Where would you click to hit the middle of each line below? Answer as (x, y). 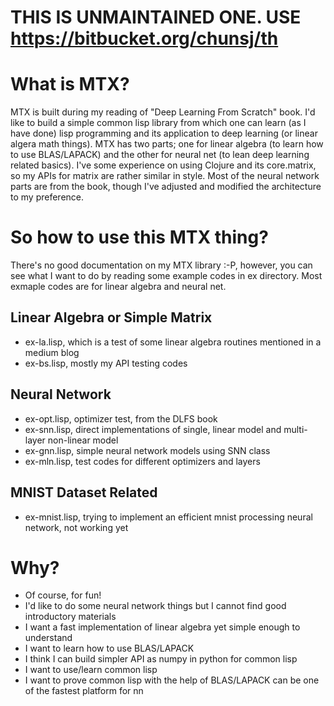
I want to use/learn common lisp (91, 670)
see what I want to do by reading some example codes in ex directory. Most (166, 276)
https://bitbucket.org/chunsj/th (144, 38)
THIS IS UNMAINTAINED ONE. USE (156, 17)
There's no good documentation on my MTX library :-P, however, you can (161, 265)
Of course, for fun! (63, 595)
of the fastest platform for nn (84, 691)
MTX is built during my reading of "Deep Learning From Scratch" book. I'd (163, 112)
